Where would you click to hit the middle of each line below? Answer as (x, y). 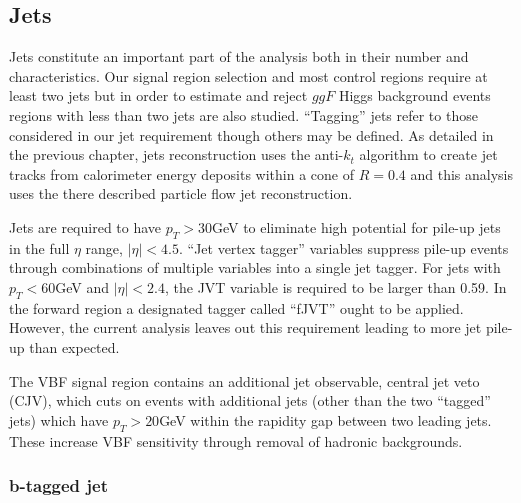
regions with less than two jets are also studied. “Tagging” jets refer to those (243, 114)
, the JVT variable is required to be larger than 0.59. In (335, 286)
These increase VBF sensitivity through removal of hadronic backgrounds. (236, 440)
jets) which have (59, 419)
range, (104, 247)
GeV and (82, 286)
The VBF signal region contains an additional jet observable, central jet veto (244, 380)
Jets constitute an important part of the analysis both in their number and (239, 56)
